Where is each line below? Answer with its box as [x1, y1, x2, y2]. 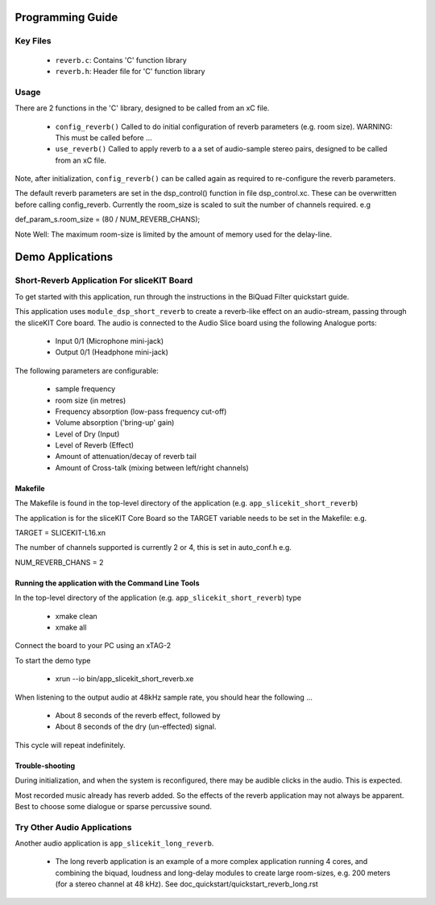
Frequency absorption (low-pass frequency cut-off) [55, 407, 227, 416]
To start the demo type [14, 655, 91, 665]
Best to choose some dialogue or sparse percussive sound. [14, 801, 213, 811]
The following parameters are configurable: [14, 366, 159, 375]
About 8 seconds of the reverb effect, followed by [55, 710, 221, 720]
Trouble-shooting [14, 761, 76, 771]
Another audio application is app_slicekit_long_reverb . [14, 838, 214, 849]
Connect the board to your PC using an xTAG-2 [14, 641, 172, 651]
